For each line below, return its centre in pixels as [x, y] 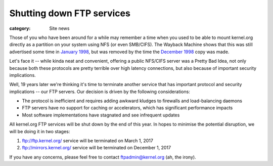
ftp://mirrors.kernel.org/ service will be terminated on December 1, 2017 [97, 148]
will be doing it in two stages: [40, 131]
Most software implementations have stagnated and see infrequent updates [101, 115]
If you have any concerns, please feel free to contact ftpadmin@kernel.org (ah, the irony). [103, 157]
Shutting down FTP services [70, 13]
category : [20, 28]
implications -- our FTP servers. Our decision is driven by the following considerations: [100, 92]
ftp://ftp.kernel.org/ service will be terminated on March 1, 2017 [88, 141]
